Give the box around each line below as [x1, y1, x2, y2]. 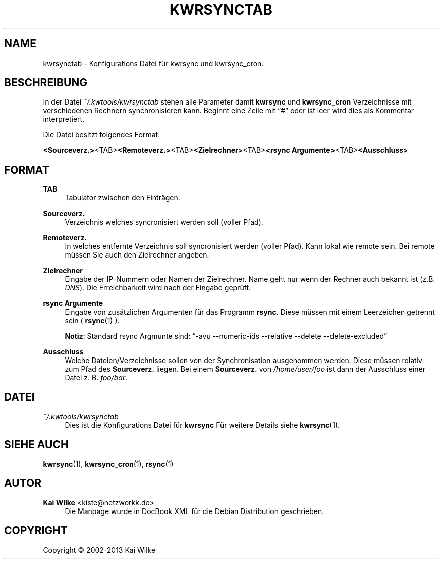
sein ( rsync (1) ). [65, 316, 120, 325]
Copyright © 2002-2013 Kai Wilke [43, 545, 156, 554]
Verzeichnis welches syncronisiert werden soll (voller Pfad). [65, 218, 263, 227]
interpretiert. [43, 115, 85, 124]
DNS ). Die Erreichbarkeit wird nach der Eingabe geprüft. [65, 283, 251, 292]
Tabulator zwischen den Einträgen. [65, 193, 180, 202]
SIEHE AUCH [4, 438, 69, 451]
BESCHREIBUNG [4, 76, 88, 89]
